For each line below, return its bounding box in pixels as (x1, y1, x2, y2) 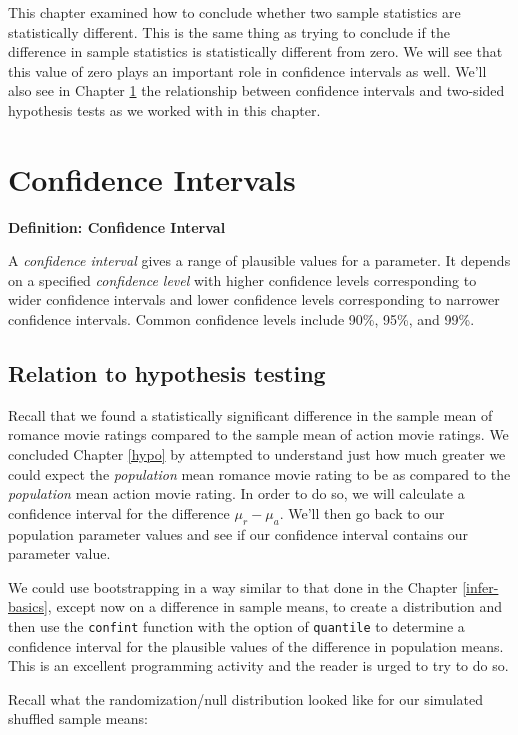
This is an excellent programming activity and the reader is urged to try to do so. (8, 655, 509, 676)
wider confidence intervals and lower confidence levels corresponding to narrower (8, 289, 500, 310)
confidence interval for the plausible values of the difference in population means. (8, 635, 504, 656)
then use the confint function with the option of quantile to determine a (8, 616, 465, 636)
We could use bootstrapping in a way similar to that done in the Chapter (8, 576, 458, 597)
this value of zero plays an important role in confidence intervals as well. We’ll (8, 60, 487, 81)
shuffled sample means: (8, 708, 148, 729)
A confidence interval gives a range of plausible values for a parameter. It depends (8, 250, 511, 271)
